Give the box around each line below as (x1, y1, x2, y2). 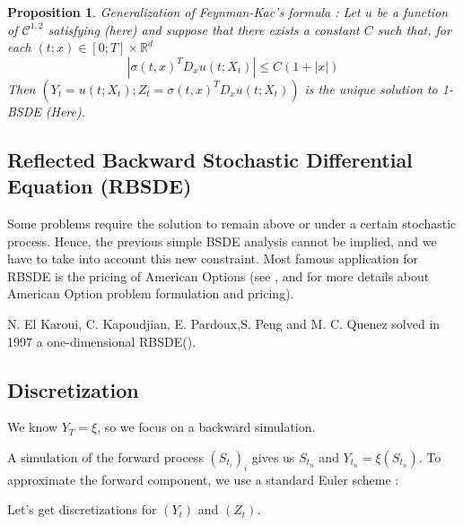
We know (7, 417, 57, 436)
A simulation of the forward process (7, 447, 204, 466)
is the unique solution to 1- (304, 79, 453, 98)
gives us (251, 447, 295, 466)
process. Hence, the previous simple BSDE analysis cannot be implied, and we (7, 231, 437, 250)
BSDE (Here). (7, 101, 86, 120)
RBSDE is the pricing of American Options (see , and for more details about (7, 266, 430, 285)
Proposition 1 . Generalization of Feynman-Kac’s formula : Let (7, 3, 361, 21)
